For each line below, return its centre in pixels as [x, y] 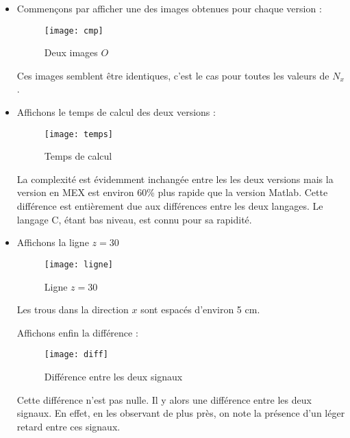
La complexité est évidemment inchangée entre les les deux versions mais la [175, 179]
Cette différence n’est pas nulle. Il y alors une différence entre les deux [164, 399]
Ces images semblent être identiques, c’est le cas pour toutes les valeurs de [173, 75]
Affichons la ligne [53, 242]
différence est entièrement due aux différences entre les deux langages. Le [170, 206]
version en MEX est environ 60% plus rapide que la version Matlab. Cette [172, 192]
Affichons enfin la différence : [77, 332]
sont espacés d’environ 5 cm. [200, 309]
